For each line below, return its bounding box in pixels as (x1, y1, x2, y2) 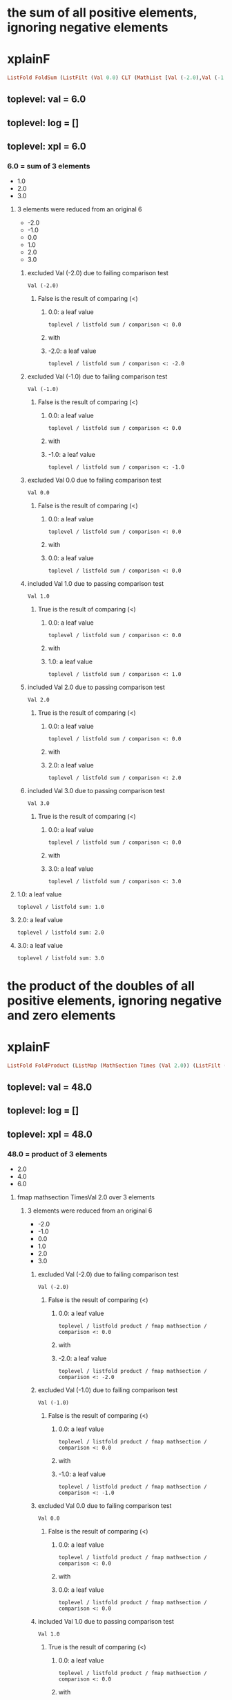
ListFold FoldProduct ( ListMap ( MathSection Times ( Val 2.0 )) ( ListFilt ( (7, 1062, 227, 1069)
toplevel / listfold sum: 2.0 (17, 929, 105, 937)
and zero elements (7, 1007, 116, 1023)
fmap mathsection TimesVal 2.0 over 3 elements (17, 1192, 155, 1201)
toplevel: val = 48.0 (7, 1081, 93, 1093)
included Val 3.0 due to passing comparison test (27, 787, 165, 795)
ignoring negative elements (7, 19, 168, 35)
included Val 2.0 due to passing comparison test (27, 683, 166, 691)
